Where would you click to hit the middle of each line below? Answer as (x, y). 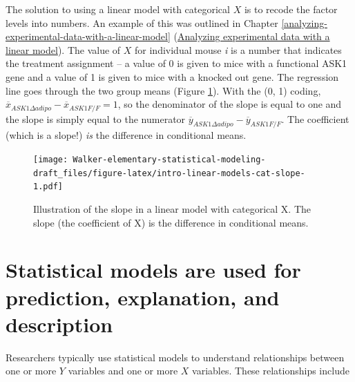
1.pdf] (48, 187)
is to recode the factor (291, 9)
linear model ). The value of (63, 49)
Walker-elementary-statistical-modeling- (169, 160)
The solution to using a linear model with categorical (118, 9)
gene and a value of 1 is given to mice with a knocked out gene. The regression (172, 76)
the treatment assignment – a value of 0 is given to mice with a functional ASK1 (176, 63)
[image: (51, 160)
